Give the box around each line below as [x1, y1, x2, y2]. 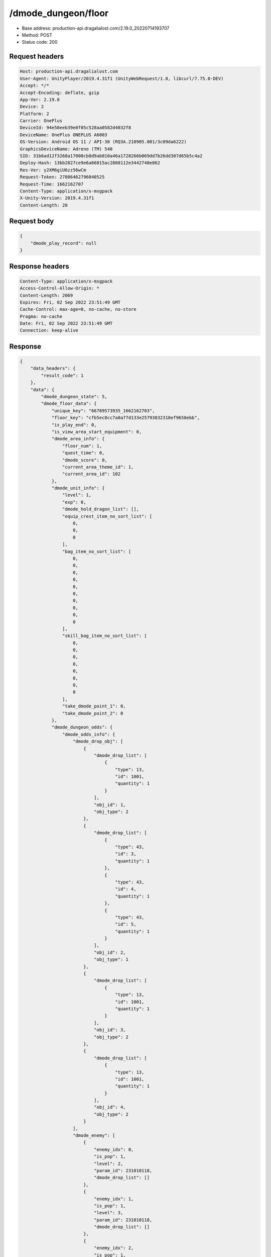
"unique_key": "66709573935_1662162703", [51, 408, 155, 413]
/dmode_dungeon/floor [9, 8, 109, 19]
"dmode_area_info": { [51, 436, 105, 442]
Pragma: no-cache [20, 313, 63, 319]
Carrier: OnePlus [20, 118, 63, 124]
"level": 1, [62, 492, 92, 498]
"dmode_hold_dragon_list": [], [62, 506, 139, 512]
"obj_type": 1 [93, 957, 129, 962]
